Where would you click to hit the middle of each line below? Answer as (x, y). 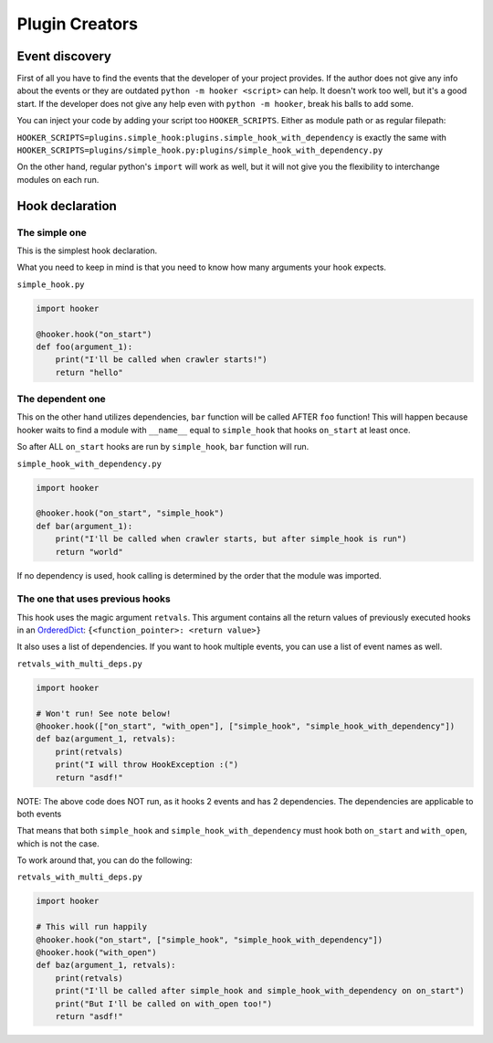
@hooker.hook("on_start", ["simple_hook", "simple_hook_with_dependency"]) (210, 940)
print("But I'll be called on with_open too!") (164, 1004)
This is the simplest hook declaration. (87, 250)
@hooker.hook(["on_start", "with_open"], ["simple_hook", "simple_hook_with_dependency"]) (246, 726)
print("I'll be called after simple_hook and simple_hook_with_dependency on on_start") (260, 991)
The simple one (52, 232)
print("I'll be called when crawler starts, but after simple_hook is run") (231, 539)
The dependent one (62, 399)
